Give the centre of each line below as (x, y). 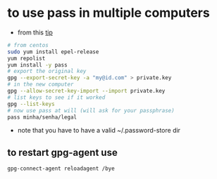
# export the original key (47, 72)
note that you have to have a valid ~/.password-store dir (99, 131)
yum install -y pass (38, 65)
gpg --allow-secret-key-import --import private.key (86, 91)
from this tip (35, 32)
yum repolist (26, 58)
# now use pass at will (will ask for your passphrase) (91, 110)
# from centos (28, 45)
